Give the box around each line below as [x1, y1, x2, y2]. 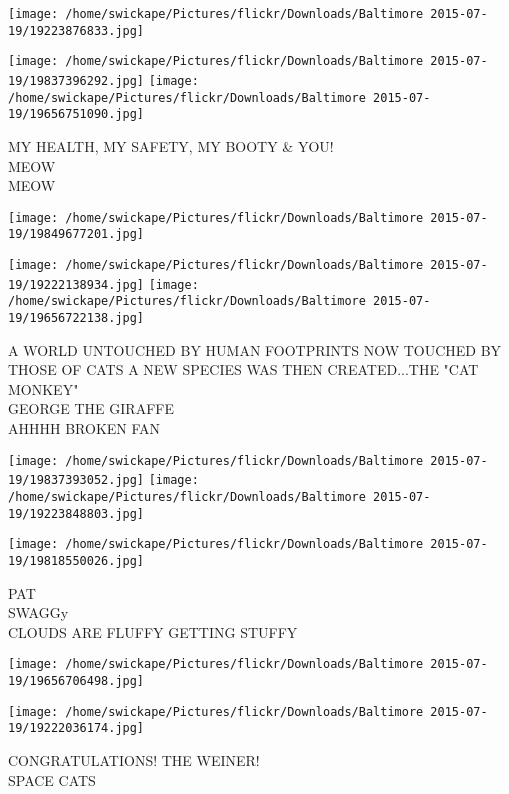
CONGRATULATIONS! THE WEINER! [8, 749, 260, 770]
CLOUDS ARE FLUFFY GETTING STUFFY [8, 621, 298, 642]
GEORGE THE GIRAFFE [8, 398, 174, 419]
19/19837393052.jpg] [8, 473, 145, 488]
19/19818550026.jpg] [8, 553, 145, 568]
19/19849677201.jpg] [8, 227, 145, 242]
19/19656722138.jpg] [8, 311, 145, 325]
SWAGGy [8, 602, 69, 623]
